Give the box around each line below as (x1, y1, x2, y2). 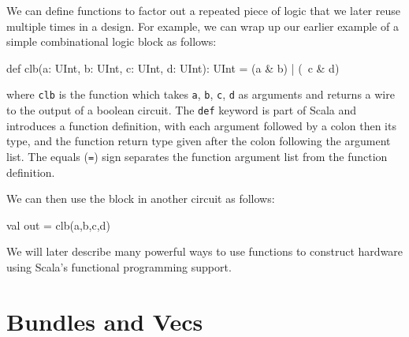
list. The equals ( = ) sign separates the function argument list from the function (6, 148, 388, 164)
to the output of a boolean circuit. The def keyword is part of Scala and (6, 102, 357, 118)
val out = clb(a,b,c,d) (6, 216, 110, 233)
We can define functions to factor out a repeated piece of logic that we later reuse (6, 2, 400, 18)
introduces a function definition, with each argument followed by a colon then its (6, 117, 396, 133)
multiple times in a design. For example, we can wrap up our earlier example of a (6, 17, 399, 34)
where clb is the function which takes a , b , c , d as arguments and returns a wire (6, 86, 395, 103)
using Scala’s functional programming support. (6, 258, 232, 275)
